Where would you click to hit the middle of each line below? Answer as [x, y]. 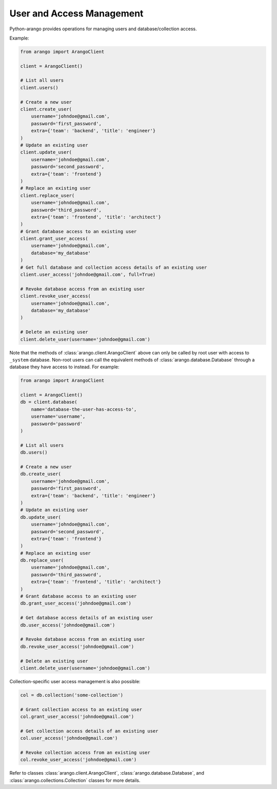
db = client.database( [49, 402]
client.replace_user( [47, 195]
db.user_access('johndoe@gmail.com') [68, 625]
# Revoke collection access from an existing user [85, 753]
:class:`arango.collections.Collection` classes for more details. [75, 780]
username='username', [58, 417]
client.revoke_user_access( [55, 296]
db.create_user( [41, 474]
